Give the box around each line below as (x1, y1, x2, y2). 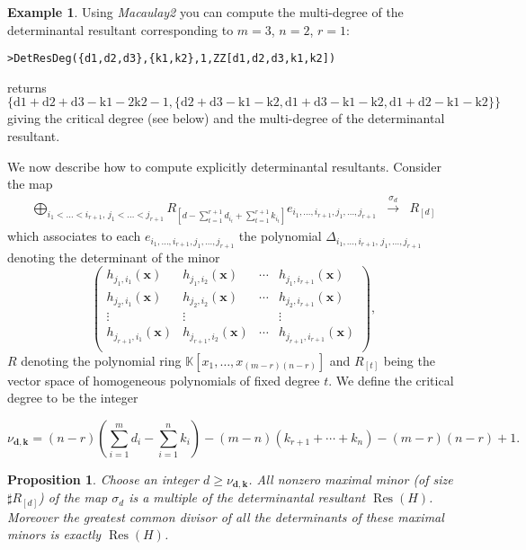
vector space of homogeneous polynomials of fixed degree (7, 370, 320, 389)
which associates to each (7, 226, 141, 245)
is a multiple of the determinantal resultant (129, 488, 366, 507)
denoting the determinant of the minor (7, 247, 220, 266)
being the (383, 350, 435, 369)
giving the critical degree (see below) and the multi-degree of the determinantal (7, 109, 445, 128)
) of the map (39, 488, 108, 507)
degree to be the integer (7, 388, 138, 407)
